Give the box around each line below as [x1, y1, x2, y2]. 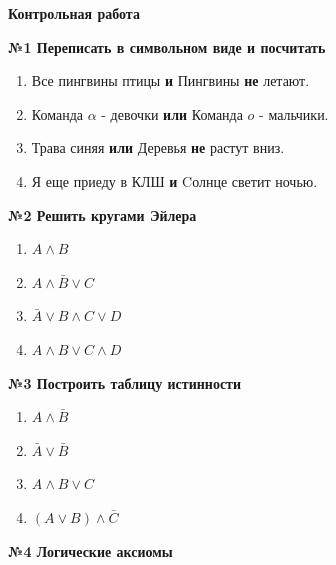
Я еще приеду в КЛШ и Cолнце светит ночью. [31, 170, 318, 191]
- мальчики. [259, 103, 329, 124]
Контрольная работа [8, 3, 140, 23]
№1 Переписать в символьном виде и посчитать [8, 36, 326, 57]
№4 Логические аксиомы [8, 540, 173, 561]
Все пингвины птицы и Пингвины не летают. [31, 70, 310, 91]
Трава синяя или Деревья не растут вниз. [31, 137, 285, 158]
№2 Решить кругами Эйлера [8, 204, 197, 225]
